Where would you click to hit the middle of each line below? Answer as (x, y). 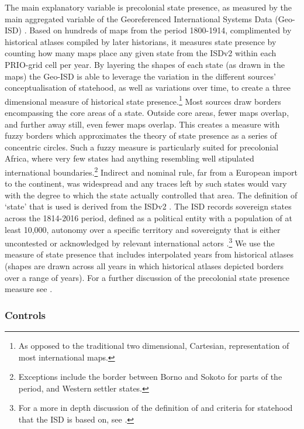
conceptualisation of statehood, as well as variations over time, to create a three (148, 87)
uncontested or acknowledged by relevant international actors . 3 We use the (140, 242)
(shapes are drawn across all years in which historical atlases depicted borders (144, 266)
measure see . (29, 289)
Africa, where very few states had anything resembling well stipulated (129, 158)
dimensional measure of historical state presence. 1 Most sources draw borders (143, 100)
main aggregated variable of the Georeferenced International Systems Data (139, 18)
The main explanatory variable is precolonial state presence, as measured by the (148, 7)
